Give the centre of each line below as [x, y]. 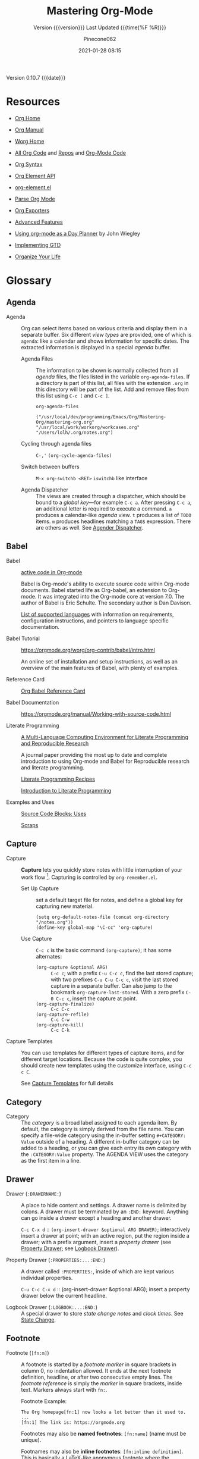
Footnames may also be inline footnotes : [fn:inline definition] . [102, 1451]
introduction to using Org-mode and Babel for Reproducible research [105, 761]
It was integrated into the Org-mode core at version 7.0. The [111, 596]
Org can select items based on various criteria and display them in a [104, 328]
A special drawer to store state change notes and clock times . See [102, 1313]
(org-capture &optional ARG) [72, 968]
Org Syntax [29, 164]
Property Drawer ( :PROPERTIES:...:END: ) [56, 1260]
